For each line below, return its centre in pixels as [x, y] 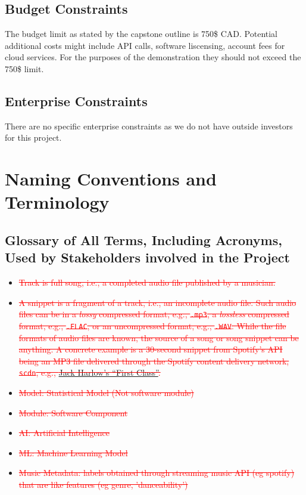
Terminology [57, 202]
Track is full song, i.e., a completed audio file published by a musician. [147, 282]
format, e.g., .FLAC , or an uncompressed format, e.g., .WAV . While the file [152, 325]
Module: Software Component [73, 412]
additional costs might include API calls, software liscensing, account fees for [145, 45]
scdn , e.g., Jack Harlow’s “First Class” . [90, 372]
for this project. [33, 137]
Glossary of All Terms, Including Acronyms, [143, 239]
